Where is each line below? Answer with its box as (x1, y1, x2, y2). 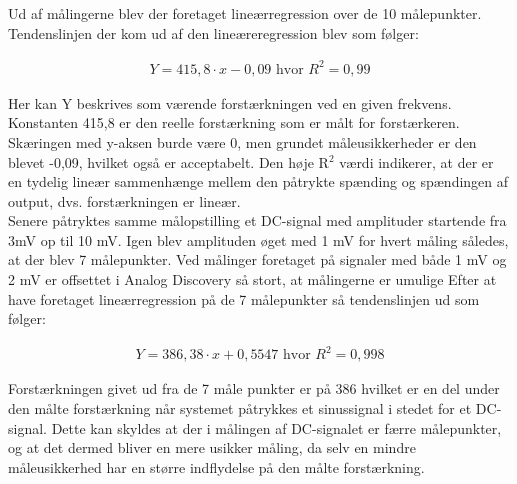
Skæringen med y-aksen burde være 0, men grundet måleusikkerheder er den (8, 131, 477, 152)
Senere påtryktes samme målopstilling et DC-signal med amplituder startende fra (8, 210, 507, 231)
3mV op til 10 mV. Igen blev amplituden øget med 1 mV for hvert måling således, (8, 229, 509, 250)
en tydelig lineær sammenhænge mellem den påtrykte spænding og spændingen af (8, 171, 509, 192)
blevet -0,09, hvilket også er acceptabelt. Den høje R (8, 151, 329, 172)
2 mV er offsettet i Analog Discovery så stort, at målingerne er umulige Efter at (8, 269, 497, 290)
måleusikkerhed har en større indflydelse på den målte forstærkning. (8, 456, 425, 477)
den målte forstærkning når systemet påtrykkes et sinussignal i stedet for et (8, 397, 472, 418)
